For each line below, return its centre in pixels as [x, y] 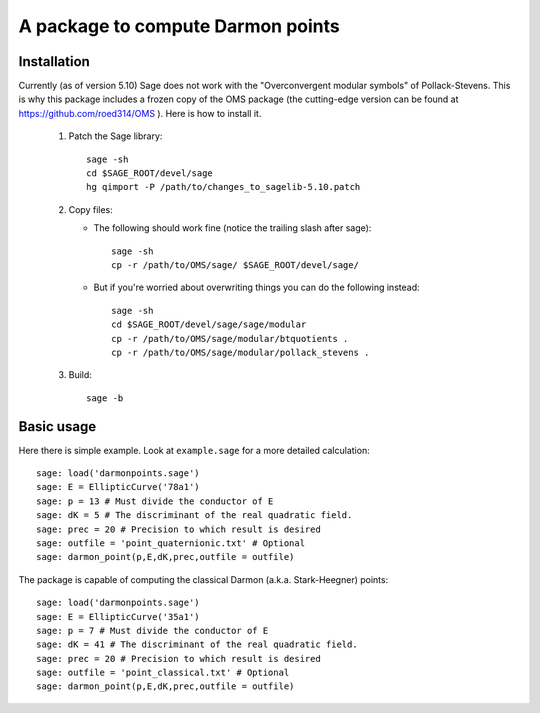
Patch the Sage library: [115, 136]
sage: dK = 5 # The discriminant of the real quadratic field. [194, 515]
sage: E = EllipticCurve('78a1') [118, 487]
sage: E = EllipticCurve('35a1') [118, 616]
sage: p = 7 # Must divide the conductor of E [152, 630]
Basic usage [57, 426]
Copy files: [91, 209]
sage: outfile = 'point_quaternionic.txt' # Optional [170, 543]
